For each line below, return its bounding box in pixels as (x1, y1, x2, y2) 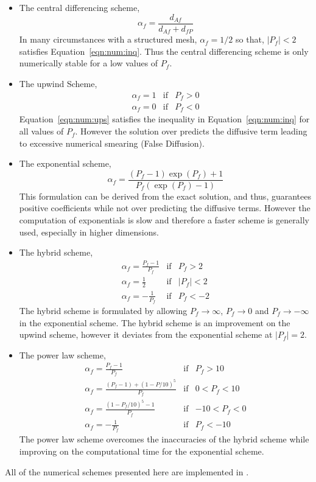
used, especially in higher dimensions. (19, 225, 159, 238)
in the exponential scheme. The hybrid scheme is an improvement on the (19, 316, 290, 329)
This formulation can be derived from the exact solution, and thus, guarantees (19, 189, 312, 202)
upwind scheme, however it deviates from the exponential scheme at (19, 328, 273, 341)
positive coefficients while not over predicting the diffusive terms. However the (19, 201, 311, 214)
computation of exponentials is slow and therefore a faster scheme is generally (19, 214, 309, 226)
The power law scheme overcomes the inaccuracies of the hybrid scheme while (19, 433, 309, 445)
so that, (236, 33, 264, 46)
